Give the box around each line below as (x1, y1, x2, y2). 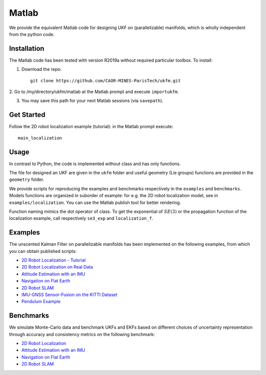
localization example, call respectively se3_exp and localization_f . (9, 215, 154, 221)
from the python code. (9, 31, 55, 37)
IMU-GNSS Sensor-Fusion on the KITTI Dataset (21, 291, 118, 298)
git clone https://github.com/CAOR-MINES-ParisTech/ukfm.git (30, 78, 181, 83)
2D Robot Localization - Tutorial (21, 257, 86, 263)
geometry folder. (9, 176, 44, 182)
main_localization (18, 135, 63, 140)
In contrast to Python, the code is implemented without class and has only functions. (9, 161, 181, 167)
